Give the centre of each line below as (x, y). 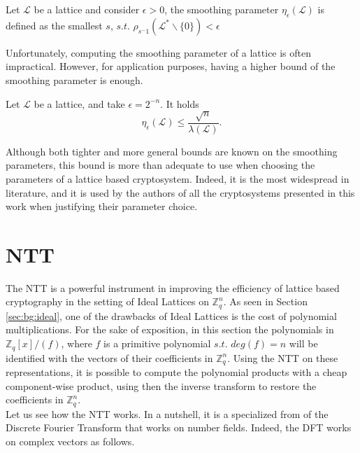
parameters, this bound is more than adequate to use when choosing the (160, 165)
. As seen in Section (265, 301)
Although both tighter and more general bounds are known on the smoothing (172, 151)
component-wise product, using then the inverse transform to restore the (161, 385)
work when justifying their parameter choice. (102, 206)
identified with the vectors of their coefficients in (109, 357)
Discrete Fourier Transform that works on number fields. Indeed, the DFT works (179, 427)
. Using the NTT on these (283, 357)
